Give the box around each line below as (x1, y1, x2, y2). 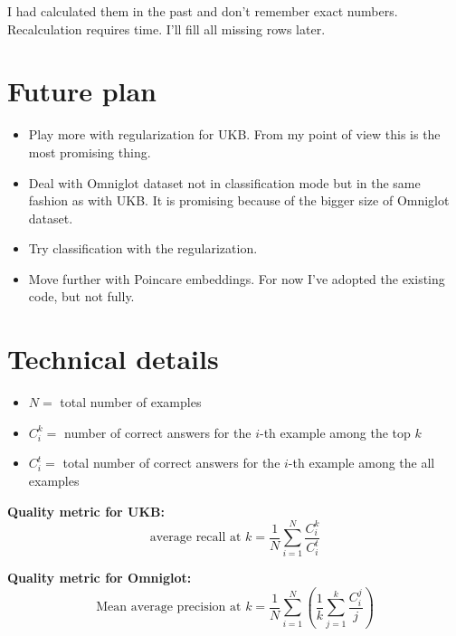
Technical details (7, 340, 219, 377)
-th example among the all (288, 453, 435, 472)
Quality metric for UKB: (7, 501, 166, 520)
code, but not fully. (28, 287, 135, 306)
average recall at (149, 531, 242, 545)
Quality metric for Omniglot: (7, 568, 192, 587)
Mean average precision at (96, 601, 242, 614)
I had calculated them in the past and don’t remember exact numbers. (7, 2, 398, 20)
